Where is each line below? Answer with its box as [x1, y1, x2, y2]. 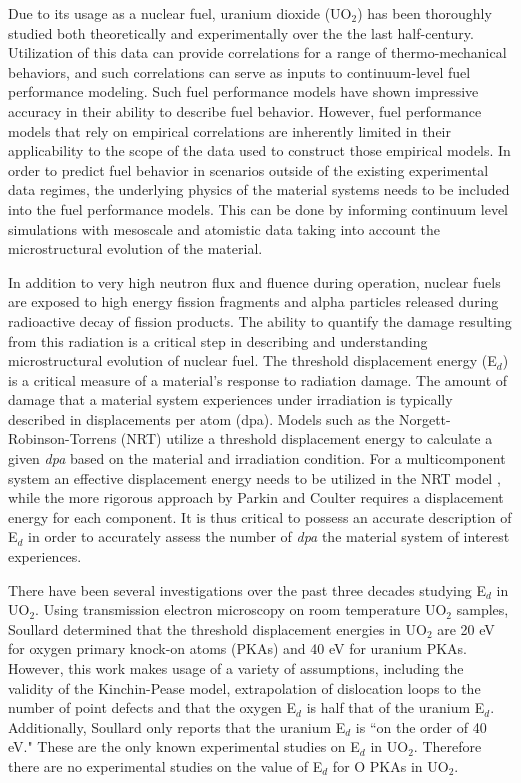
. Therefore [413, 736, 482, 757]
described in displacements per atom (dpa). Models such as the [8, 408, 395, 429]
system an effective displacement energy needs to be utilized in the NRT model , [8, 467, 501, 488]
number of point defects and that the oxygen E [8, 697, 297, 718]
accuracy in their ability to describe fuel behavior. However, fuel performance [8, 100, 482, 121]
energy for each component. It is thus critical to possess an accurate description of [8, 506, 512, 527]
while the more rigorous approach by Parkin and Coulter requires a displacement [8, 487, 504, 508]
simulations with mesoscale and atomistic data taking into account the [8, 218, 441, 239]
